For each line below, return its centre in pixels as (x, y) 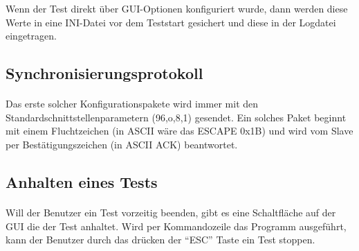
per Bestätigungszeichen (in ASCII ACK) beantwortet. (122, 144)
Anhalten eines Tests (82, 181)
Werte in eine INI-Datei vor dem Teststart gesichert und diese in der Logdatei (171, 22)
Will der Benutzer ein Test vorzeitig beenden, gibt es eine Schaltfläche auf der (171, 212)
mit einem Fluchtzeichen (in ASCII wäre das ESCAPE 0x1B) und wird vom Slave (179, 131)
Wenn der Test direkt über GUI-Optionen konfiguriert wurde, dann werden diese (177, 8)
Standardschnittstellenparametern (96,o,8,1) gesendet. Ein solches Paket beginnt (176, 117)
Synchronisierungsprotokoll (104, 73)
